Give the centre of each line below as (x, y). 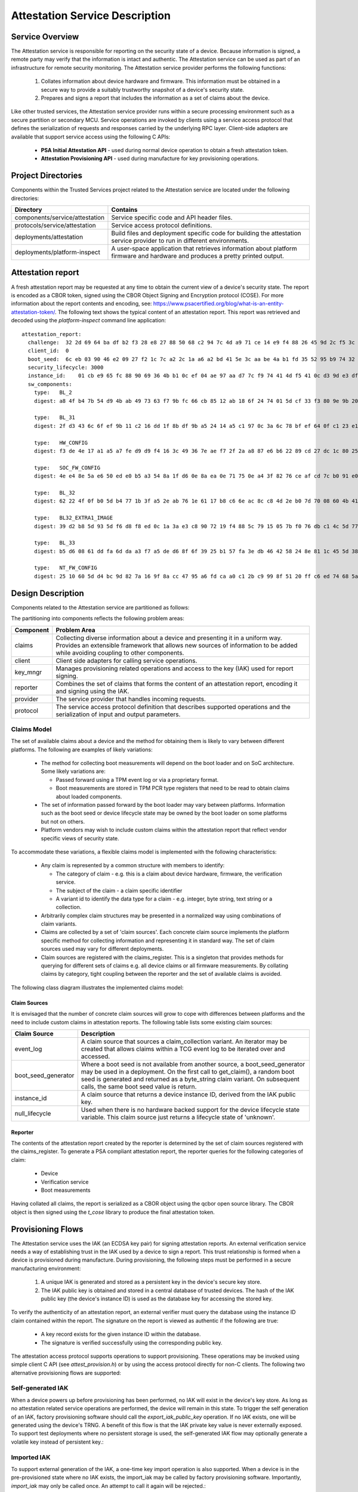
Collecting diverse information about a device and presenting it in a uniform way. (169, 637)
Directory (28, 210)
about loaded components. (89, 796)
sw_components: (50, 384)
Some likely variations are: (73, 771)
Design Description (48, 593)
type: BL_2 (53, 393)
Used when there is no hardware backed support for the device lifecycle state (190, 1110)
